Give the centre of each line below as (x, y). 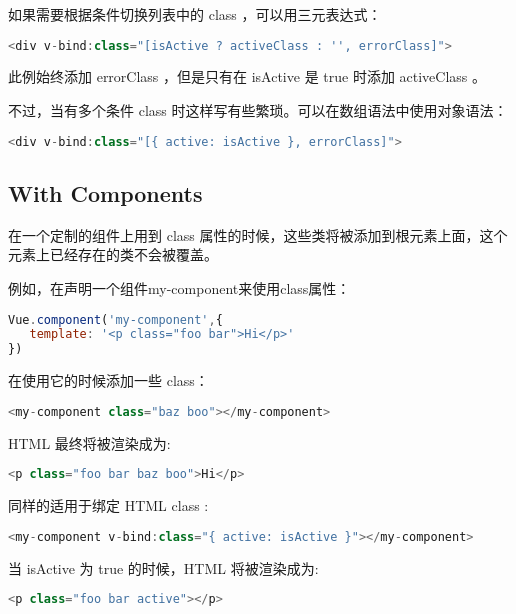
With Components (105, 192)
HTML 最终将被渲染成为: (89, 442)
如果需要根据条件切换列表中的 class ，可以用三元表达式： (195, 14)
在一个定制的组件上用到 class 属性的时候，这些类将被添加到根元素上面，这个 (258, 234)
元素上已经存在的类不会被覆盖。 (113, 254)
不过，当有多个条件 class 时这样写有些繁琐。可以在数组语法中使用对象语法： (258, 110)
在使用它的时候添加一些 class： (108, 380)
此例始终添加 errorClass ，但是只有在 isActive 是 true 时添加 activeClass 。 (247, 76)
